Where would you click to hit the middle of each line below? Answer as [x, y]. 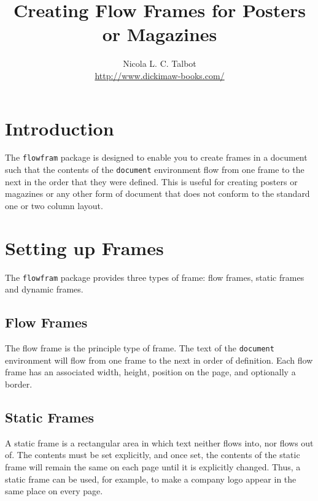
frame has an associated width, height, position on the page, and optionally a [150, 372]
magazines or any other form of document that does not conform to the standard [157, 193]
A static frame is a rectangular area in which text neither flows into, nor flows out [159, 442]
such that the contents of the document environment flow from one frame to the [155, 170]
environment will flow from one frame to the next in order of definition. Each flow [159, 360]
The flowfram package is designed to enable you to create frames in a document [156, 157]
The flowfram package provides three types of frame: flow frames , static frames [155, 277]
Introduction [60, 128]
